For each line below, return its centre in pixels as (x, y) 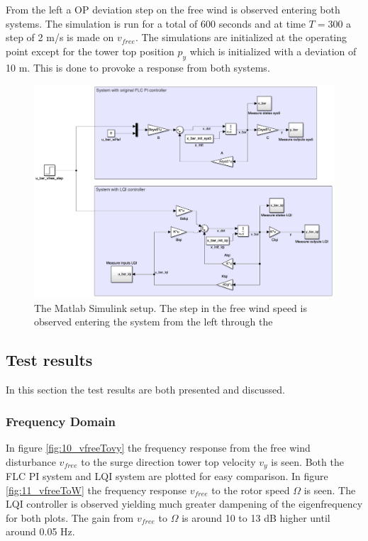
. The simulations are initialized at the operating (241, 37)
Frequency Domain (61, 421)
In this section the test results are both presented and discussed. (145, 390)
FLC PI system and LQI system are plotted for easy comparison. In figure (167, 476)
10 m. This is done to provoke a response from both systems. (138, 67)
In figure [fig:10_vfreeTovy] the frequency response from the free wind (158, 447)
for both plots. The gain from (70, 517)
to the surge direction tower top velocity (168, 461)
